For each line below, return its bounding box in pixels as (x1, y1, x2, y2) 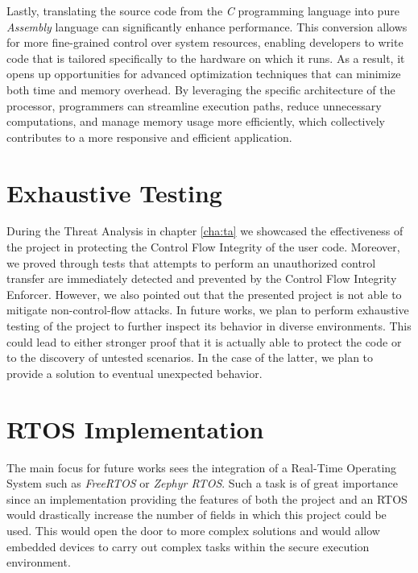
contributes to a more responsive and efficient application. (6, 128, 292, 145)
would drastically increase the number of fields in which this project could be (6, 506, 387, 523)
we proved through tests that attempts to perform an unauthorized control (6, 254, 376, 271)
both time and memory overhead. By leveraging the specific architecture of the (6, 81, 395, 98)
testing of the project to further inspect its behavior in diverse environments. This (6, 318, 412, 334)
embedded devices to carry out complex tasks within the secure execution (6, 538, 370, 554)
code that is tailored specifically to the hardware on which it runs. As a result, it (6, 49, 405, 66)
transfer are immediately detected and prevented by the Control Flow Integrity (6, 270, 397, 287)
